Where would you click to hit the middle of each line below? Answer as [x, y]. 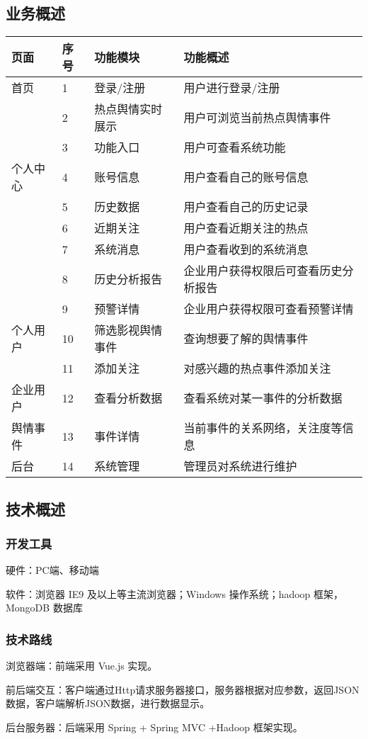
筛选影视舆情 [128, 330]
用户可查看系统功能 [235, 147]
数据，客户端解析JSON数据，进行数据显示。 [108, 703]
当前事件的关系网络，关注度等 [263, 428]
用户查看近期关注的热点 [246, 228]
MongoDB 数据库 [44, 608]
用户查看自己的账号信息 [246, 177]
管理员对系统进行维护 [240, 466]
